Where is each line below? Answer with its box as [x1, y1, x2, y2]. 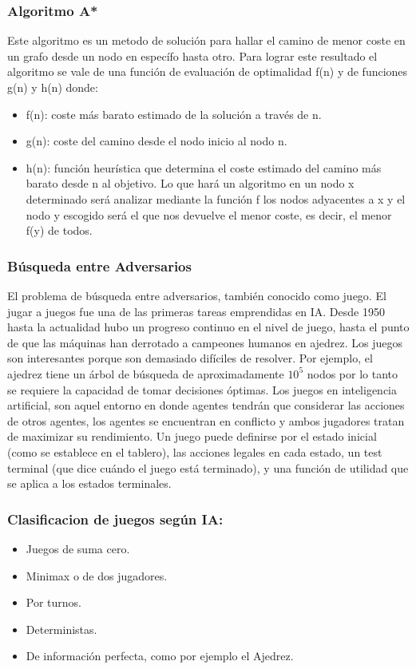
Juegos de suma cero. [26, 540, 130, 556]
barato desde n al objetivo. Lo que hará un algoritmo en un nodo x [26, 175, 355, 192]
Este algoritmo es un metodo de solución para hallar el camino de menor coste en [7, 32, 406, 49]
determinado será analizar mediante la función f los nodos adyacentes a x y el [26, 190, 406, 207]
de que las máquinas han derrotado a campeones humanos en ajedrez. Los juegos [7, 334, 403, 350]
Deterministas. [26, 620, 97, 637]
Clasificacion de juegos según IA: [7, 509, 224, 528]
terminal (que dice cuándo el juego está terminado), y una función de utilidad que [7, 459, 409, 476]
